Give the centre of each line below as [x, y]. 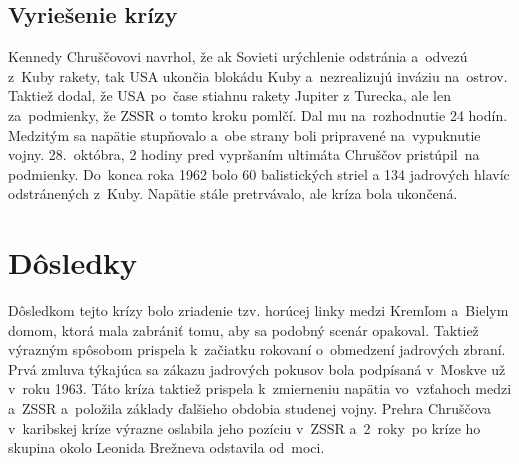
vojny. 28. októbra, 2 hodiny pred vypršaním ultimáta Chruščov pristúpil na [244, 154]
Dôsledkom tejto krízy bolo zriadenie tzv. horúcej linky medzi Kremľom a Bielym [258, 310]
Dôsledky [73, 262]
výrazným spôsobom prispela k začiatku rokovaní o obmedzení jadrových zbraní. [257, 349]
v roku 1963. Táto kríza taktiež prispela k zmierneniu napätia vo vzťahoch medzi [260, 388]
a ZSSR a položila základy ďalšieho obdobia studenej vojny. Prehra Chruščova [250, 408]
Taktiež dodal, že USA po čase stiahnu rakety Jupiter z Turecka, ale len [230, 95]
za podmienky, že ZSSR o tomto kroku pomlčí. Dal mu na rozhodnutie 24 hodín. [258, 114]
